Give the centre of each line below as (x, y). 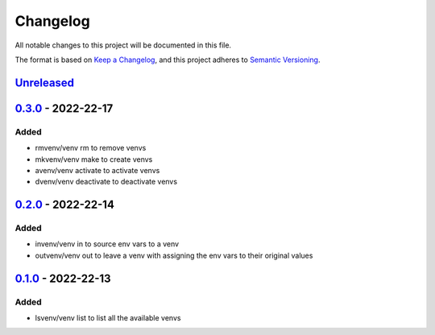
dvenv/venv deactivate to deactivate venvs (106, 182)
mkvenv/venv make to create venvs (94, 159)
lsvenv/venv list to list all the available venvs (108, 317)
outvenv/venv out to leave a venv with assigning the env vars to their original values (174, 255)
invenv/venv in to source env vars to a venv (107, 244)
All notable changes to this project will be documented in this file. (123, 45)
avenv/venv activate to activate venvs (97, 170)
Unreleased (45, 83)
